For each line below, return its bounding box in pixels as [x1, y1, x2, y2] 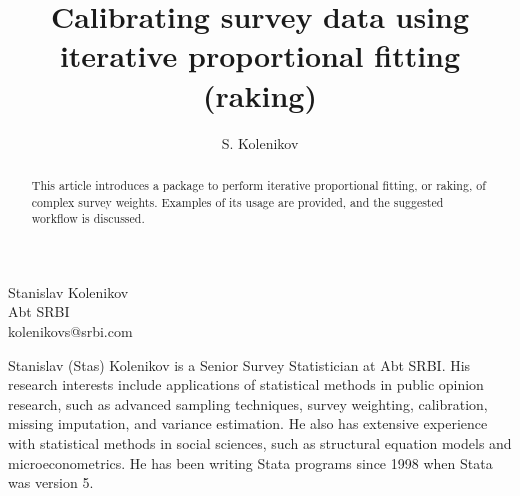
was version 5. [8, 472, 94, 493]
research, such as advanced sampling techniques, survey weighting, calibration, [8, 393, 488, 414]
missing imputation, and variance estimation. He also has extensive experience [8, 413, 488, 434]
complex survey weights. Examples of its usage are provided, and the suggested [31, 193, 444, 210]
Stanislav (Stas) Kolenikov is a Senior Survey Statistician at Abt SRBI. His [8, 354, 471, 375]
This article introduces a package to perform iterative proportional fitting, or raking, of [31, 176, 486, 193]
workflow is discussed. [31, 210, 145, 227]
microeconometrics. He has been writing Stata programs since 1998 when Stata [8, 452, 493, 473]
